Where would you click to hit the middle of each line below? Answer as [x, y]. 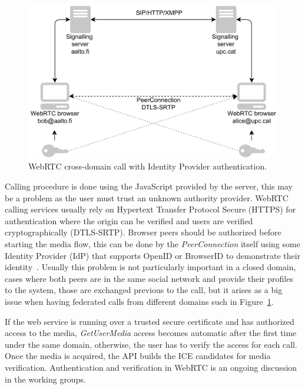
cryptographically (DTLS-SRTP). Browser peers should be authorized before [143, 232]
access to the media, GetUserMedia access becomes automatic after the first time [151, 333]
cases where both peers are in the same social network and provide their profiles [149, 278]
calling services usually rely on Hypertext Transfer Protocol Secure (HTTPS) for [150, 209]
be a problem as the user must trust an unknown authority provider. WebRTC [147, 197]
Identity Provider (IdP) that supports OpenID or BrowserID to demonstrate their [153, 255]
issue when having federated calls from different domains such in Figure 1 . [139, 301]
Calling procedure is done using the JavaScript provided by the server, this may [149, 186]
